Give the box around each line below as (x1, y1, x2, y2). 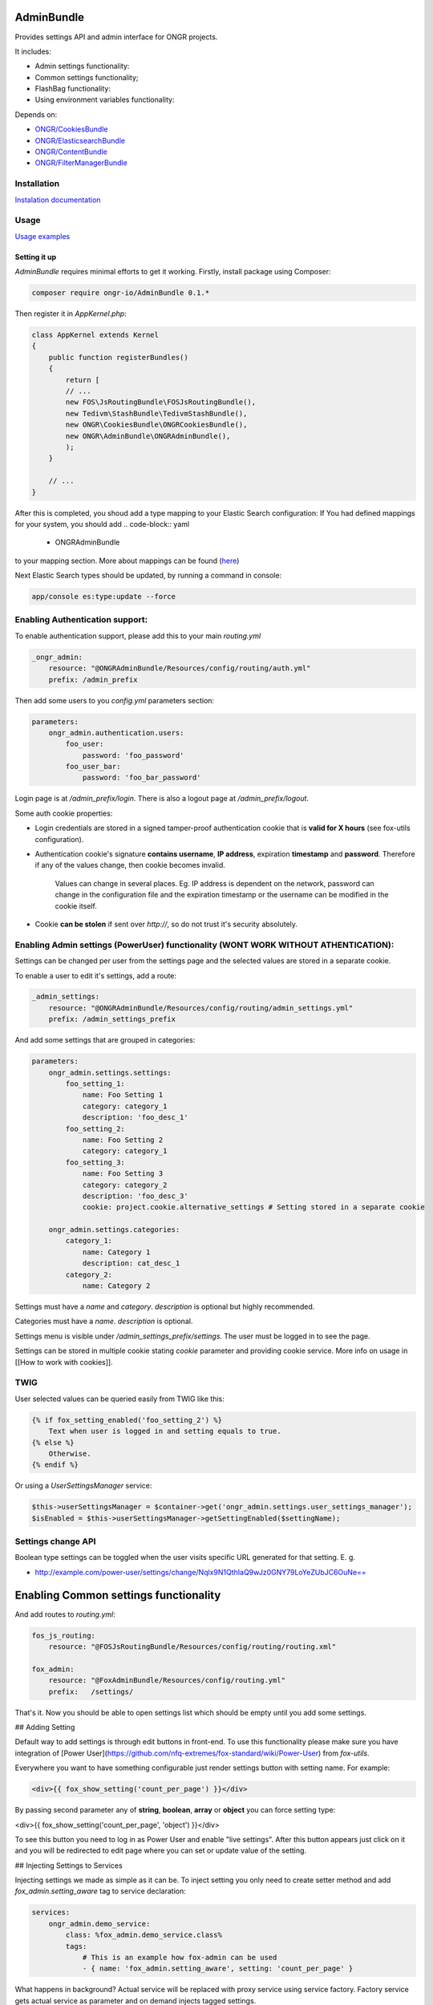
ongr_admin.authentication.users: (48, 728, 184, 737)
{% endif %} (31, 1460, 79, 1469)
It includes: (14, 47, 51, 56)
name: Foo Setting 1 (82, 1091, 164, 1100)
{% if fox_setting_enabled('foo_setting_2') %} (31, 1416, 222, 1424)
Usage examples (14, 231, 71, 241)
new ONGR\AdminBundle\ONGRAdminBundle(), (65, 431, 231, 440)
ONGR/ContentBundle (34, 147, 107, 156)
